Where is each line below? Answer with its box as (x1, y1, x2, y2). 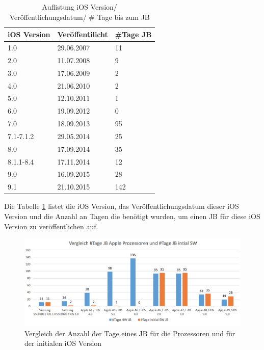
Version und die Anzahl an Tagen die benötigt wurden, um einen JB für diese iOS (4, 211, 260, 221)
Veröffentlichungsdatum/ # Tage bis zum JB (9, 11, 150, 22)
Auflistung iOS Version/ (42, 2, 117, 12)
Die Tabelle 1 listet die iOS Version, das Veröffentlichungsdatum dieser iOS (4, 201, 239, 211)
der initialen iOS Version (24, 338, 102, 348)
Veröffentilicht (57, 29, 108, 40)
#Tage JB (115, 29, 152, 40)
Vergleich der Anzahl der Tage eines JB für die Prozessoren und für (24, 328, 235, 338)
